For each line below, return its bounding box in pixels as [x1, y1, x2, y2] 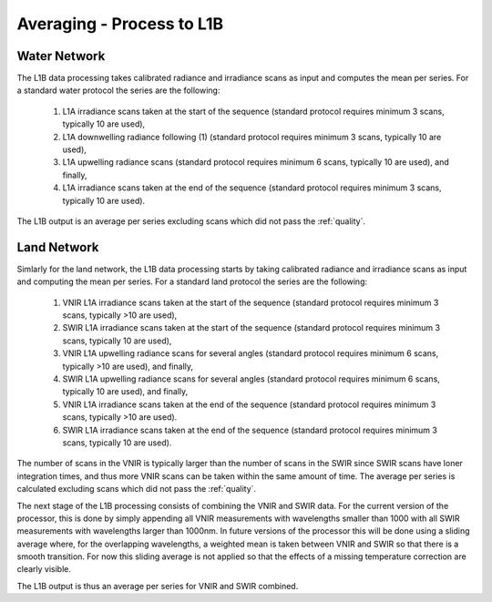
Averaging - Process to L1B [16, 14, 224, 34]
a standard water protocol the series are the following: [16, 85, 220, 96]
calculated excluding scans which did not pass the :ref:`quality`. [16, 484, 257, 495]
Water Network [16, 48, 106, 64]
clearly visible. [16, 564, 72, 575]
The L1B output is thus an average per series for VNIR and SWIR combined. [16, 580, 299, 591]
